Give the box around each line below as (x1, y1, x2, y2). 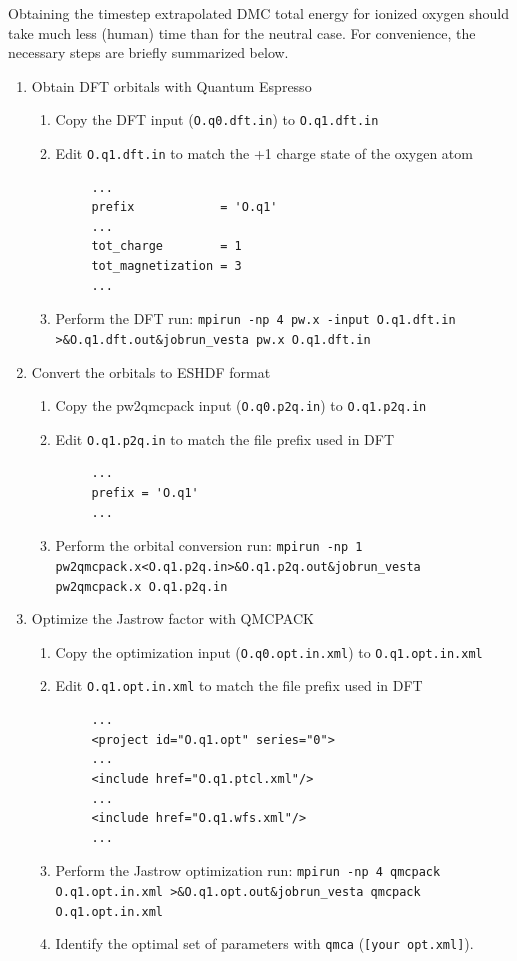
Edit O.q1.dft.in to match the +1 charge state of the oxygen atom (55, 143, 473, 164)
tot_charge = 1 (91, 239, 242, 254)
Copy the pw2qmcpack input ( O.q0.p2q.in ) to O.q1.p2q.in (55, 395, 427, 416)
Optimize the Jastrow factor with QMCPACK (31, 608, 314, 629)
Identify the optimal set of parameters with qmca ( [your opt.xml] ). (55, 933, 474, 954)
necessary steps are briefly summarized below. (8, 42, 289, 63)
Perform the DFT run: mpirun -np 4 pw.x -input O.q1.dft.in (55, 308, 456, 329)
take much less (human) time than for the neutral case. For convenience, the (8, 22, 476, 43)
